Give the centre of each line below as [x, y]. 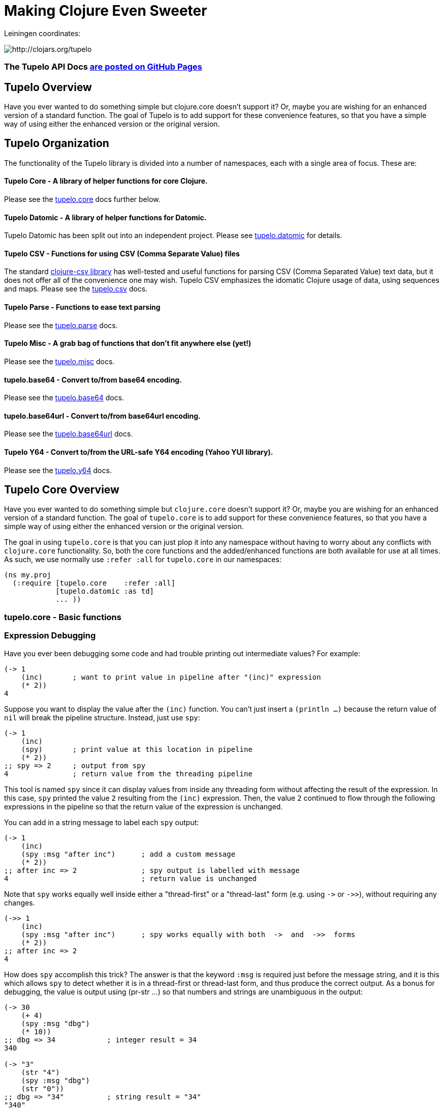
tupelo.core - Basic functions [63, 617]
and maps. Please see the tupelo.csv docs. [76, 289]
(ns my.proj [28, 575]
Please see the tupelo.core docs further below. [82, 199]
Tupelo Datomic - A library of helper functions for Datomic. [105, 217]
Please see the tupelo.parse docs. [61, 325]
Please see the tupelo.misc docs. [59, 361]
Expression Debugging [50, 636]
